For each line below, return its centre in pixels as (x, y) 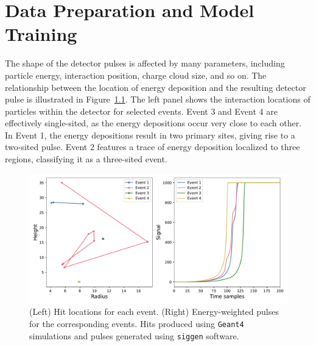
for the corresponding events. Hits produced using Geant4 (137, 323)
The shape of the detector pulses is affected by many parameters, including (145, 63)
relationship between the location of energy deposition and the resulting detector (156, 87)
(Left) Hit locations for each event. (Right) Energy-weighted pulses (154, 312)
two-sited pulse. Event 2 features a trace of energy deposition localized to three (153, 147)
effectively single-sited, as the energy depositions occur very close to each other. (153, 123)
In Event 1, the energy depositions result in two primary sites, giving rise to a (150, 135)
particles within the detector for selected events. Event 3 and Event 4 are (141, 111)
